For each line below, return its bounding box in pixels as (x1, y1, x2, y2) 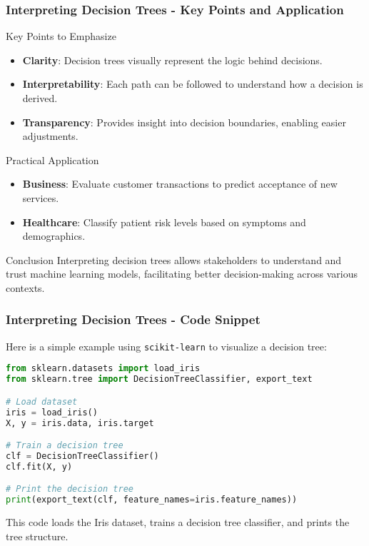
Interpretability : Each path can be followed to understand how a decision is (22, 76, 363, 91)
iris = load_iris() (6, 407, 98, 418)
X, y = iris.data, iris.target (6, 418, 154, 428)
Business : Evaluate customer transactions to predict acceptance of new (22, 176, 338, 191)
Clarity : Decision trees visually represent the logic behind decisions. (22, 52, 323, 67)
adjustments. (22, 128, 79, 143)
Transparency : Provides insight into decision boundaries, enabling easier (22, 114, 346, 129)
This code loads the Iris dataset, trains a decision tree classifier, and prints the (6, 515, 350, 530)
